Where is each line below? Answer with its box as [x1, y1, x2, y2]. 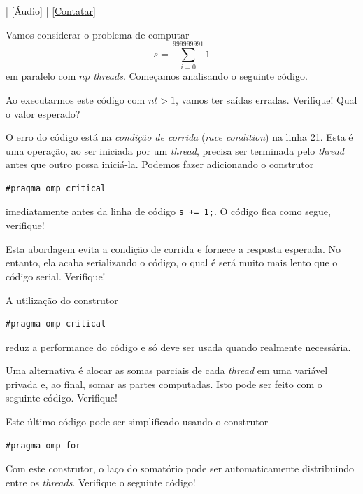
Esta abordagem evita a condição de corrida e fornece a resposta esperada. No [6, 241, 341, 256]
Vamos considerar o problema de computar [6, 27, 190, 41]
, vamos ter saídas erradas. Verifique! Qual [176, 92, 357, 107]
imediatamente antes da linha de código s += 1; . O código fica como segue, [6, 204, 331, 219]
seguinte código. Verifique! [6, 390, 118, 405]
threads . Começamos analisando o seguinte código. [93, 69, 308, 83]
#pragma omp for [6, 440, 81, 451]
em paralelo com [6, 69, 76, 83]
